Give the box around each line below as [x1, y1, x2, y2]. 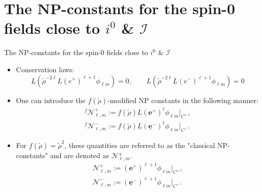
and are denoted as [50, 150, 109, 161]
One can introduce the [16, 94, 86, 105]
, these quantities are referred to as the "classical [64, 140, 215, 151]
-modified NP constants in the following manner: [107, 94, 258, 105]
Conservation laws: [16, 64, 74, 74]
